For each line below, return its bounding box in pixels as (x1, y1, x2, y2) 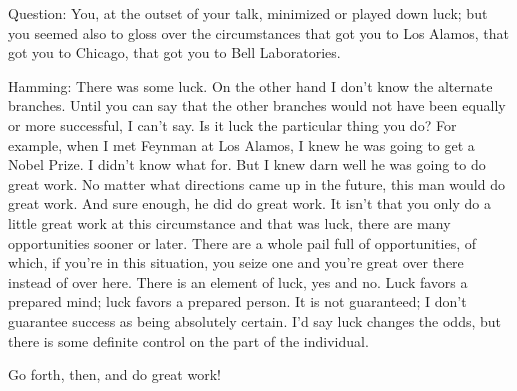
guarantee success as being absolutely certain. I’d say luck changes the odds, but (8, 310, 501, 331)
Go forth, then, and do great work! (8, 364, 221, 385)
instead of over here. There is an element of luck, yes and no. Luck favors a (8, 271, 468, 292)
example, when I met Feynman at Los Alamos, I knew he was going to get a (8, 134, 475, 155)
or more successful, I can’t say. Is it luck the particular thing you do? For (8, 114, 457, 135)
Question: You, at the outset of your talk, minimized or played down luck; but (8, 3, 488, 23)
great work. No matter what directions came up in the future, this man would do (8, 173, 505, 194)
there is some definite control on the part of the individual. (8, 330, 369, 351)
